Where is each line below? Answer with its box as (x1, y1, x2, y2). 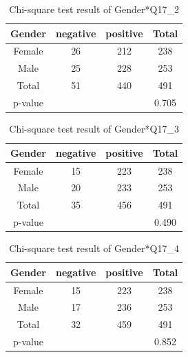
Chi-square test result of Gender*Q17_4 (9, 241, 179, 255)
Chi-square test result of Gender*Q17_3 (9, 122, 179, 136)
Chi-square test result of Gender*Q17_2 (9, 2, 179, 16)
